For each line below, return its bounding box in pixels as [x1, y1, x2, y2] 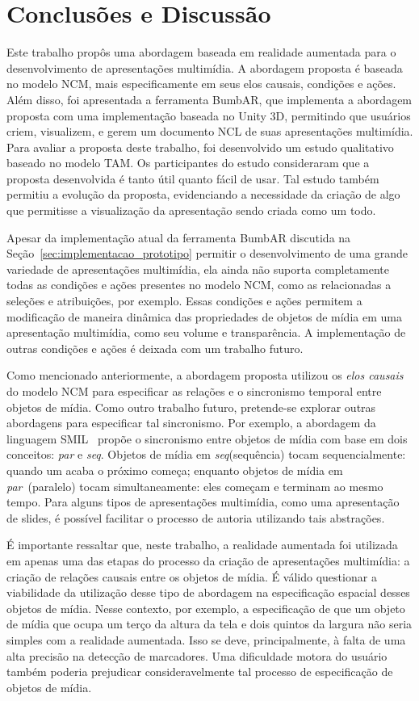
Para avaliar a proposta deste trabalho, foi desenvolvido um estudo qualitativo [6, 138, 394, 155]
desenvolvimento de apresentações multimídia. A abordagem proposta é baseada [6, 59, 403, 76]
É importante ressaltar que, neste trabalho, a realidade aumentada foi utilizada [6, 536, 398, 553]
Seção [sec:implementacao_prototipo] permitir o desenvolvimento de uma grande [6, 245, 408, 262]
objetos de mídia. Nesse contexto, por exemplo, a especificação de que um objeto [6, 599, 405, 616]
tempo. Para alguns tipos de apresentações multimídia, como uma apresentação [6, 493, 400, 510]
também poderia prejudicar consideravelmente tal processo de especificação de [6, 663, 393, 680]
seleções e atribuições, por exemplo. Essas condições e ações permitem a [6, 292, 362, 309]
